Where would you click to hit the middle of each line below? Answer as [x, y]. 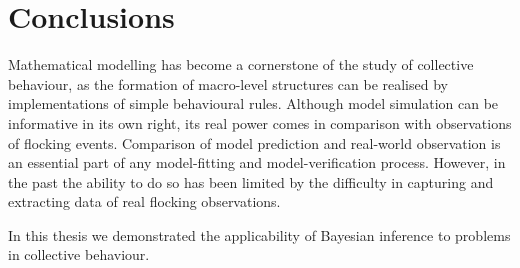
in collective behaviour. [79, 254]
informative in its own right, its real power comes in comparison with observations [260, 122]
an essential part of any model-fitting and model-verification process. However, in [257, 162]
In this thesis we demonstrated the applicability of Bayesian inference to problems [259, 234]
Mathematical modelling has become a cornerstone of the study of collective [241, 64]
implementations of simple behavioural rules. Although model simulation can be [253, 103]
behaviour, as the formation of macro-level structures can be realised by [228, 83]
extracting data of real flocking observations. [144, 201]
